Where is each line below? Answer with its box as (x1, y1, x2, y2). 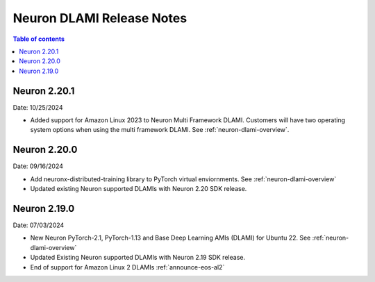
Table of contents (12, 35, 65, 43)
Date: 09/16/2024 (12, 162, 64, 170)
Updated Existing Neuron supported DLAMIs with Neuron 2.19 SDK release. (30, 254, 246, 262)
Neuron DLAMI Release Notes (12, 10, 187, 26)
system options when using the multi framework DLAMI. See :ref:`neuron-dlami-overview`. (30, 126, 290, 134)
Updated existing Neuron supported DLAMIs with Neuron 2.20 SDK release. (30, 185, 247, 193)
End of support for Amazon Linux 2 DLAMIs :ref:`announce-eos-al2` (30, 263, 225, 271)
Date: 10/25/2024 (12, 103, 63, 111)
